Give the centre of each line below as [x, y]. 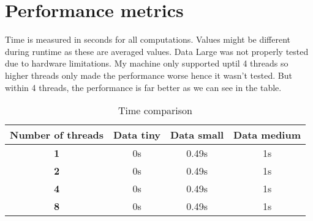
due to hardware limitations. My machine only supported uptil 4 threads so [147, 63]
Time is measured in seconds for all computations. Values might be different [148, 39]
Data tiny [137, 135]
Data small [197, 135]
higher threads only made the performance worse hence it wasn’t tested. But [149, 75]
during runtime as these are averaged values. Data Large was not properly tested [157, 51]
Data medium [267, 135]
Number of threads [57, 135]
